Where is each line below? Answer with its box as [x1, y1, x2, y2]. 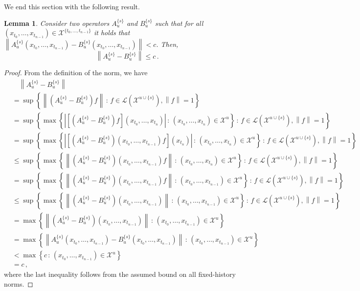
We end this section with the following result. [4, 1, 140, 11]
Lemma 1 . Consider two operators [4, 18, 110, 28]
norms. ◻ [4, 278, 33, 289]
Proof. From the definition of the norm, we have [4, 67, 148, 78]
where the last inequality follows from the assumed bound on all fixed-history [4, 269, 236, 279]
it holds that [93, 27, 130, 38]
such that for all [155, 18, 203, 28]
